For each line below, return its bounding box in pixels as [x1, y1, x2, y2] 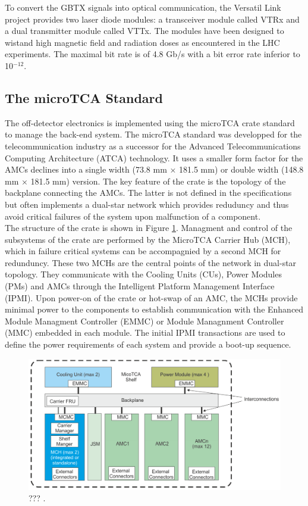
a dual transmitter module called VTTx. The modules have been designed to [5, 24, 284, 37]
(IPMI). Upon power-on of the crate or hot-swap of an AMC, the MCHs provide [5, 291, 298, 304]
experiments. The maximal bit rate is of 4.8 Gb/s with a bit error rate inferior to [5, 48, 300, 60]
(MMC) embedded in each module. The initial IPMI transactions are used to [5, 326, 285, 339]
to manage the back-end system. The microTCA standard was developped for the [5, 128, 302, 140]
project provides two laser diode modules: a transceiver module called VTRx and [5, 13, 300, 25]
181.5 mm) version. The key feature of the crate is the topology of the [30, 174, 286, 187]
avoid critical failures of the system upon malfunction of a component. [5, 210, 261, 222]
